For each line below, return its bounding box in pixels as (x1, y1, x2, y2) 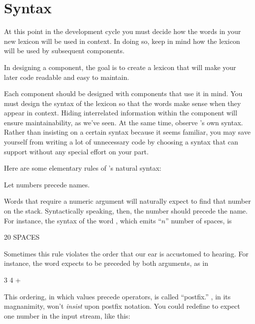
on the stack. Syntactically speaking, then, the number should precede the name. (4, 206, 248, 216)
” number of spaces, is (165, 215, 232, 225)
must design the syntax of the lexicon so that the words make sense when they (4, 98, 241, 108)
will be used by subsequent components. (4, 45, 125, 56)
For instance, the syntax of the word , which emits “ (4, 215, 161, 225)
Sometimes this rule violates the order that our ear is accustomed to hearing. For (4, 248, 249, 258)
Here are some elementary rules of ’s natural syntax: (4, 163, 161, 173)
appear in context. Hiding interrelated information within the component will (4, 108, 237, 118)
